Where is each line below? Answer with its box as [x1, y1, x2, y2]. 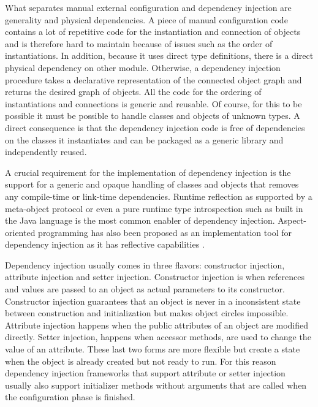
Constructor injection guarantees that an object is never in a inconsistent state [5, 294, 301, 307]
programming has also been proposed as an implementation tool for [38, 226, 292, 238]
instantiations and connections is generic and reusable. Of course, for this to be [5, 97, 302, 110]
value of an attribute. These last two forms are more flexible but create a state [5, 343, 300, 356]
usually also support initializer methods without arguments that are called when [5, 378, 307, 391]
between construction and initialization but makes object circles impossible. [5, 306, 289, 319]
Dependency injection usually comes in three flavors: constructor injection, [5, 258, 285, 271]
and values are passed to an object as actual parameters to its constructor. [5, 283, 285, 295]
